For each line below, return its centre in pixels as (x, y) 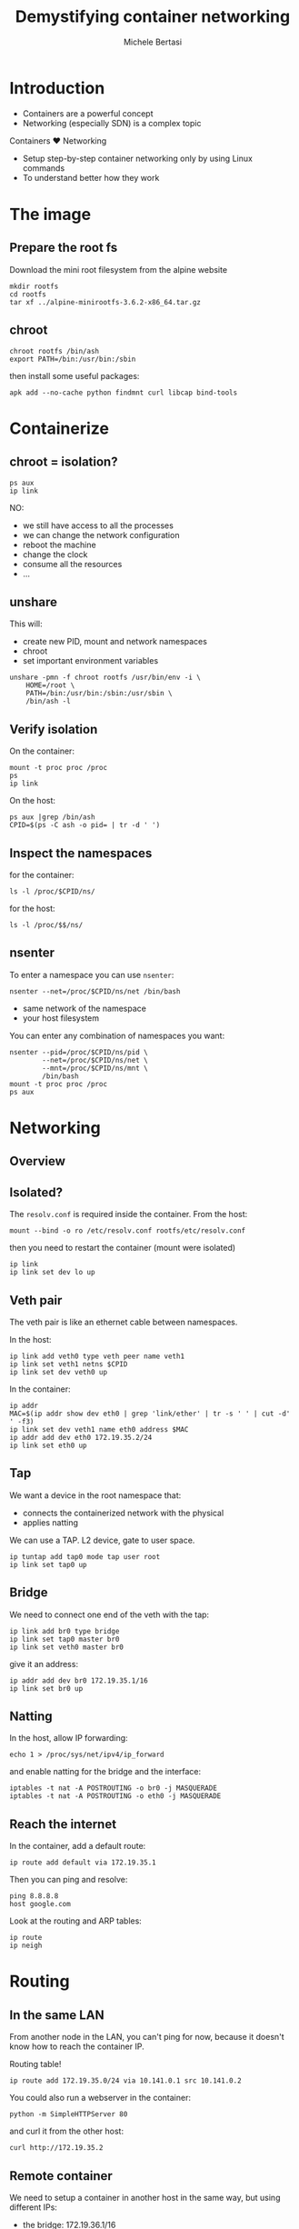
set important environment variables (90, 661)
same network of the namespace (85, 1008)
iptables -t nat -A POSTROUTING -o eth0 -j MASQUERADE (115, 1796)
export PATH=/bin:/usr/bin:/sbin (73, 359)
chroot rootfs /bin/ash (55, 351)
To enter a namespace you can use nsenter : (92, 975)
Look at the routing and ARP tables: (76, 1921)
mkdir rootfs (34, 286)
